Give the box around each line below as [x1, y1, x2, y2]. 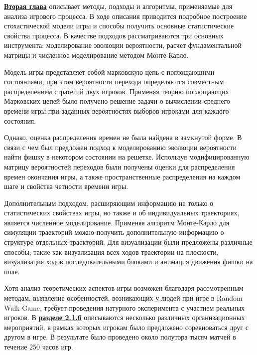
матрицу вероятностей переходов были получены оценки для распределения [4, 161, 235, 172]
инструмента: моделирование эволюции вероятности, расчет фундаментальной [4, 40, 242, 50]
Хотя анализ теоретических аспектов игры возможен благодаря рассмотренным [4, 283, 244, 293]
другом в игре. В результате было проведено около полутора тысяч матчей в [4, 332, 236, 342]
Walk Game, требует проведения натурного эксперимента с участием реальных [4, 302, 245, 313]
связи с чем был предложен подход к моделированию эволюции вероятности [4, 142, 237, 152]
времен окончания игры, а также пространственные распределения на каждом [4, 171, 241, 181]
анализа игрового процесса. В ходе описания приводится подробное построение [4, 10, 247, 21]
